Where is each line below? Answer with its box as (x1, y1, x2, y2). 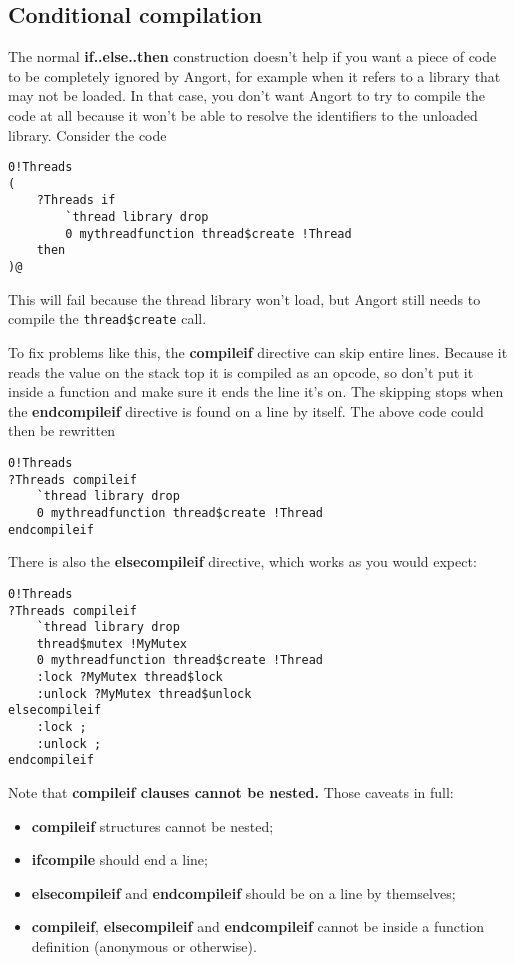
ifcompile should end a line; (31, 849, 208, 870)
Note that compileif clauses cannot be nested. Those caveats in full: (8, 782, 454, 803)
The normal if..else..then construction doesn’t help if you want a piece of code (8, 46, 497, 67)
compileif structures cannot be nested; (31, 815, 274, 836)
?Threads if (36, 193, 116, 208)
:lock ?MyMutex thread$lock (36, 670, 223, 685)
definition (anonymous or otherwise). (31, 936, 257, 957)
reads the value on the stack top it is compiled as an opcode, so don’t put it (8, 361, 474, 382)
